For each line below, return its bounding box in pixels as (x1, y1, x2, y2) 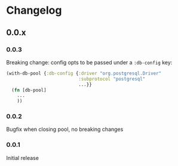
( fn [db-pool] (11, 87, 47, 93)
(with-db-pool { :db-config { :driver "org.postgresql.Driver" (6, 70, 162, 76)
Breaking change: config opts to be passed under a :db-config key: (6, 59, 173, 66)
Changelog (6, 4, 62, 17)
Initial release (6, 154, 39, 161)
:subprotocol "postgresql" (78, 76, 146, 82)
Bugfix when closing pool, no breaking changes (6, 126, 124, 133)
